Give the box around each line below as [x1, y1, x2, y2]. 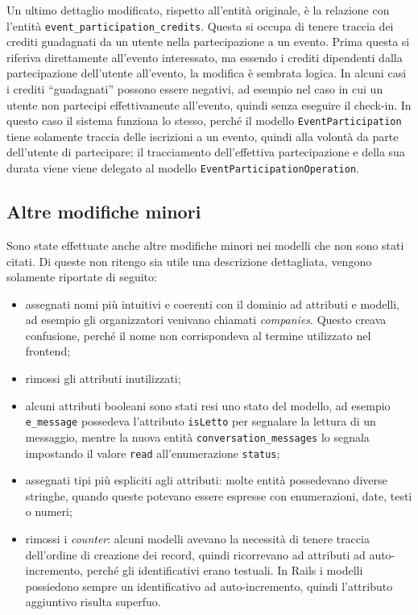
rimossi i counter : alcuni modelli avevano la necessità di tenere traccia [25, 530, 370, 547]
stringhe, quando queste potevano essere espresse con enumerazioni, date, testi [25, 487, 412, 504]
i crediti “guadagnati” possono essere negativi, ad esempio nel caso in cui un [6, 81, 383, 98]
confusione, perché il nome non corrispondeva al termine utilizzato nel [25, 326, 371, 343]
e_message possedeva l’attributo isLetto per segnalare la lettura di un [25, 413, 376, 430]
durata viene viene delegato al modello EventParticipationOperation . [6, 160, 359, 177]
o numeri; [25, 503, 72, 520]
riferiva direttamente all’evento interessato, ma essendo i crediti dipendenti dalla [6, 48, 403, 65]
